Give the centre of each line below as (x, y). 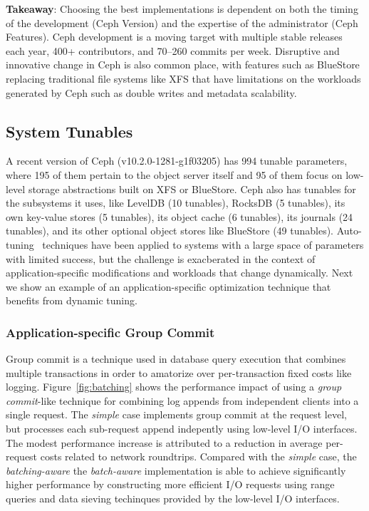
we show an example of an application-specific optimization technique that (168, 286)
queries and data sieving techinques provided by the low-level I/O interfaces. (173, 499)
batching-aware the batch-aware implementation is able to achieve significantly (176, 470)
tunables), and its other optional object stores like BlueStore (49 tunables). (170, 231)
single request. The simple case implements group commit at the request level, (176, 414)
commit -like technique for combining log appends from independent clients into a (182, 400)
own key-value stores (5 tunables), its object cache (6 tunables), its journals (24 (180, 216)
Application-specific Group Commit (110, 332)
